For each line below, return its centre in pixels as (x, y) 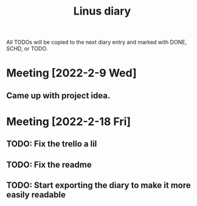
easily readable (36, 195)
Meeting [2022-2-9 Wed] (71, 73)
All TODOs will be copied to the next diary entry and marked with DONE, (97, 42)
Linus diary (102, 11)
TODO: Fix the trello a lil (52, 144)
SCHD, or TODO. (27, 49)
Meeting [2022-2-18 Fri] (69, 121)
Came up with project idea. (58, 95)
